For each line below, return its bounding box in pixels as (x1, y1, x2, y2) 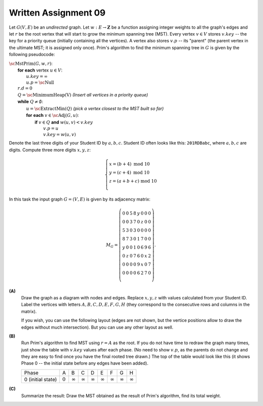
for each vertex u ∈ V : (18, 67, 63, 73)
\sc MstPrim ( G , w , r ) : (9, 60, 53, 66)
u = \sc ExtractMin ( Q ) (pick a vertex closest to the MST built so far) (26, 105, 164, 111)
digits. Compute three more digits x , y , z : (9, 147, 91, 153)
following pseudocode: (9, 52, 56, 57)
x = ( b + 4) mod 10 (109, 161, 150, 166)
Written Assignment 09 (9, 7, 106, 18)
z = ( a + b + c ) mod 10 (109, 178, 157, 184)
